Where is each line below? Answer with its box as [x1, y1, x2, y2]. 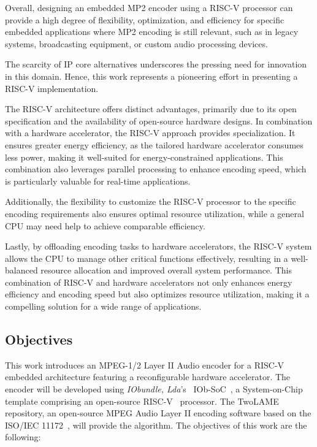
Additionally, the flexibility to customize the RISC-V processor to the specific [5, 195, 296, 208]
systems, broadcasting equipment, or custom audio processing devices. [5, 37, 268, 50]
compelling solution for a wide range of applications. [5, 300, 202, 313]
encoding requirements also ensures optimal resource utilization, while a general [5, 207, 304, 220]
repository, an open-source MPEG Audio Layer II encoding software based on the [5, 407, 311, 419]
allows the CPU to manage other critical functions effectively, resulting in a [5, 251, 288, 264]
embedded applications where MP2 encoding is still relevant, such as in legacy [5, 25, 299, 38]
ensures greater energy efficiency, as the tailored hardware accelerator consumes [5, 138, 304, 151]
